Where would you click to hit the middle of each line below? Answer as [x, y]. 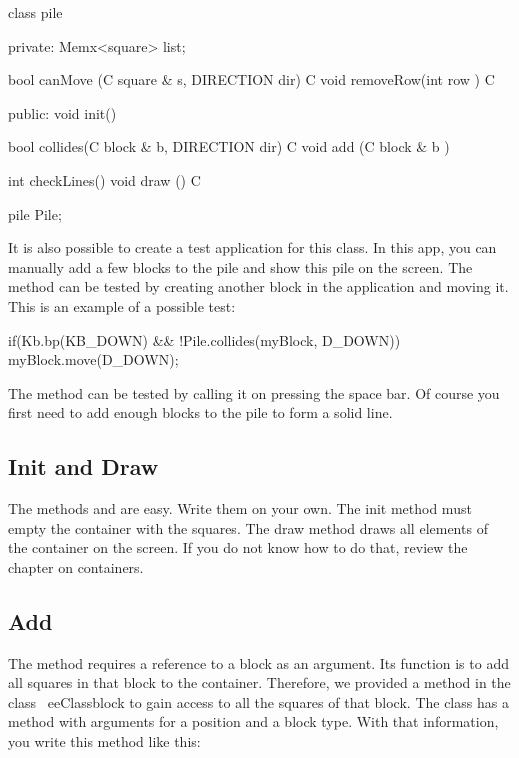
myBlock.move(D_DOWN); [93, 359]
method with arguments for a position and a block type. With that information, [253, 721]
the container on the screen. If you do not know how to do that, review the [238, 547]
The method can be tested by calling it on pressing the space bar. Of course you [254, 392]
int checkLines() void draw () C [104, 179]
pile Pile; [35, 213]
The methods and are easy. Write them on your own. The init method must [240, 508]
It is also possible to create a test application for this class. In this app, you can [252, 247]
